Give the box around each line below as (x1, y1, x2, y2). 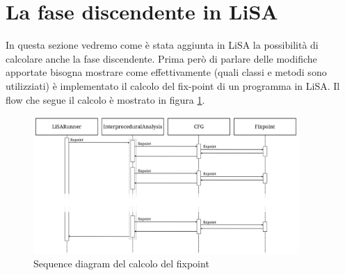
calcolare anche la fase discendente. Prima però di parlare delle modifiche (6, 51, 317, 65)
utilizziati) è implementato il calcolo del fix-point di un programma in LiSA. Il (6, 78, 340, 93)
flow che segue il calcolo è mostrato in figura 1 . (6, 92, 205, 107)
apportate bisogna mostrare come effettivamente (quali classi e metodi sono (6, 65, 327, 79)
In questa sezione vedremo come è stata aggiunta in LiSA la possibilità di (6, 38, 319, 52)
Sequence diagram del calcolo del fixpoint (33, 256, 209, 271)
